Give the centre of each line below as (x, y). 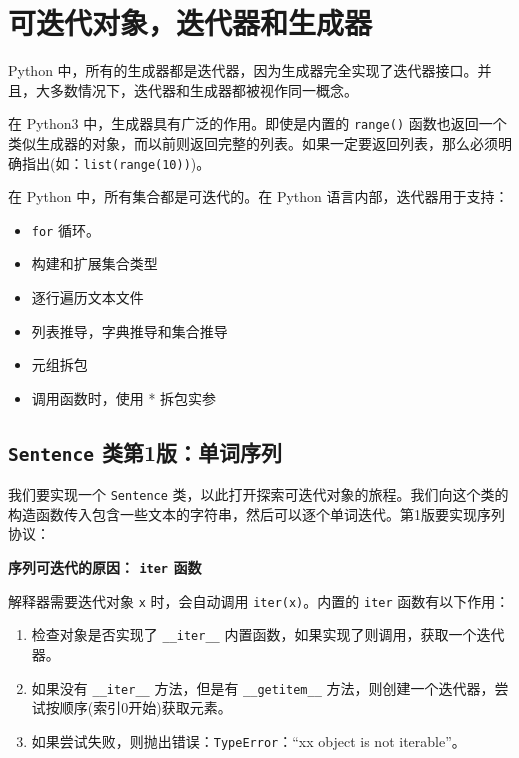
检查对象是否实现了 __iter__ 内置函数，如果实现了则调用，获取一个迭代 (268, 634)
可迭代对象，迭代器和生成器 (190, 22)
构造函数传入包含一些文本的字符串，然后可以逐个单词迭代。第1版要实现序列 (256, 513)
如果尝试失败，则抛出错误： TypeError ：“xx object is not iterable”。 (248, 740)
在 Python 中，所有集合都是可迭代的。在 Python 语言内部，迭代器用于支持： (258, 196)
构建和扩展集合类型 (94, 263)
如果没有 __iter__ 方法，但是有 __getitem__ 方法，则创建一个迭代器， (263, 687)
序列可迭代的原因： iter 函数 (105, 567)
